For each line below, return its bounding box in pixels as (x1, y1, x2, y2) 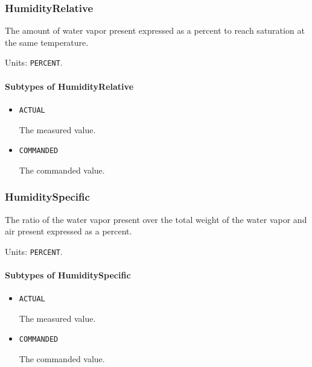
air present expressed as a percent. (5, 225, 132, 237)
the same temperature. (5, 36, 89, 48)
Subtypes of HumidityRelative (5, 80, 134, 92)
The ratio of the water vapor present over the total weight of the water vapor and (5, 213, 307, 225)
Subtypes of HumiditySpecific (5, 269, 131, 281)
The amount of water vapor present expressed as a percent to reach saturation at (5, 24, 305, 37)
